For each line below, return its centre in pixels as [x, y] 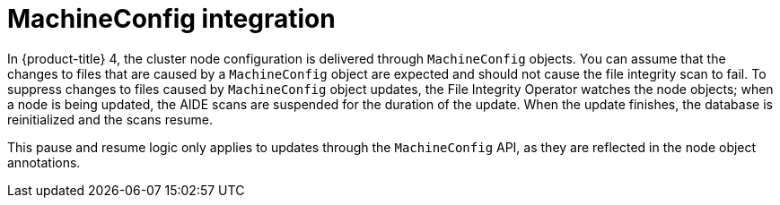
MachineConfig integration [171, 19]
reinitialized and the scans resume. [110, 119]
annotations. [44, 162]
